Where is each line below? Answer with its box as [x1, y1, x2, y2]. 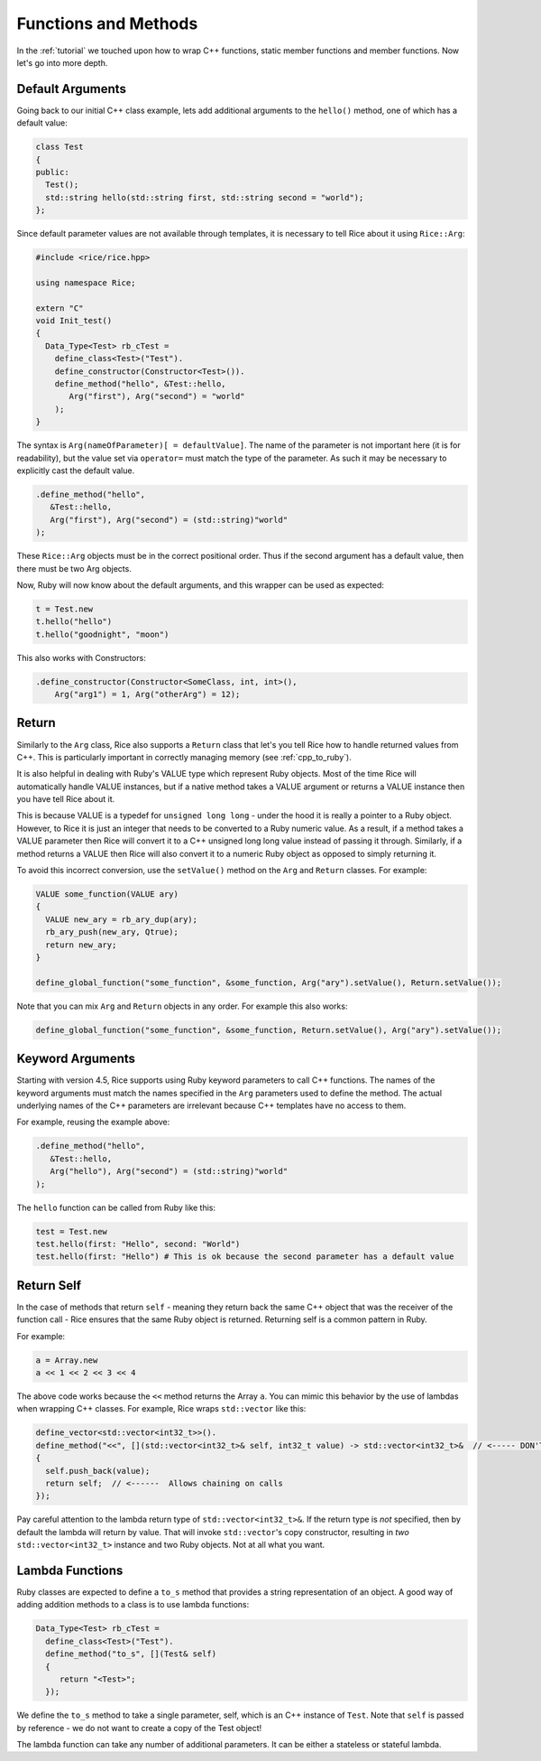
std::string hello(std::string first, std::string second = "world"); [45, 192, 364, 202]
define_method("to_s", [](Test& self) [45, 1649, 216, 1659]
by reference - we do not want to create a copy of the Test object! [16, 1722, 262, 1733]
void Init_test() [35, 316, 113, 326]
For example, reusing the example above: [16, 1116, 170, 1128]
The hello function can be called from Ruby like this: [16, 1202, 216, 1213]
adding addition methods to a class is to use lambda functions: [16, 1599, 250, 1610]
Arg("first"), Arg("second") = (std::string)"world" [50, 515, 289, 525]
